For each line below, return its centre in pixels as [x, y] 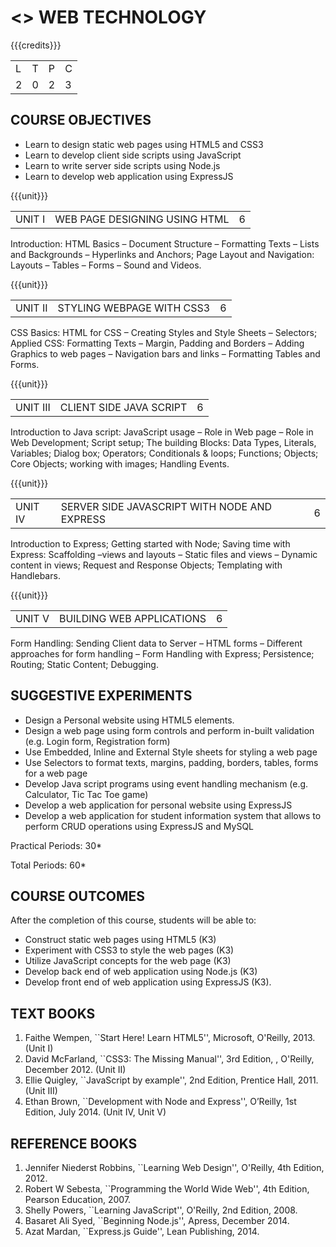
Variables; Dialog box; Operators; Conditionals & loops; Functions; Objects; [164, 453]
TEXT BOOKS [53, 1013]
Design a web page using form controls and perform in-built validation [169, 730]
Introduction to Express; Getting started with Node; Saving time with [150, 543]
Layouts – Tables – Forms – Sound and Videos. [106, 265]
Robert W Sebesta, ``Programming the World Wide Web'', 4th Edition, [167, 1189]
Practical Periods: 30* [56, 845]
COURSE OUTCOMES [78, 896]
